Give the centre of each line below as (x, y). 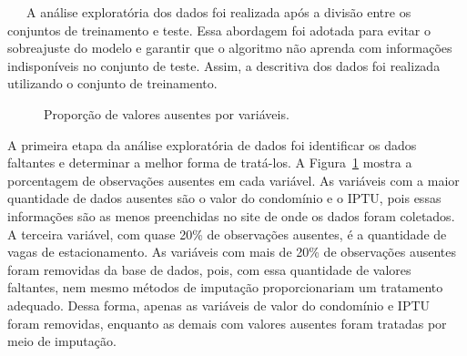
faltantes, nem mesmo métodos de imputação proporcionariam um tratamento (225, 287)
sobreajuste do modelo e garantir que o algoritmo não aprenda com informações (230, 48)
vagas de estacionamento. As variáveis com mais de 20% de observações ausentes (232, 252)
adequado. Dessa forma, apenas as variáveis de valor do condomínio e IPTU (219, 305)
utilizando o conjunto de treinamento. (112, 83)
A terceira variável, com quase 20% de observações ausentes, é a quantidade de (227, 234)
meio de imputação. (62, 341)
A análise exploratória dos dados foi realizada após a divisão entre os (218, 12)
